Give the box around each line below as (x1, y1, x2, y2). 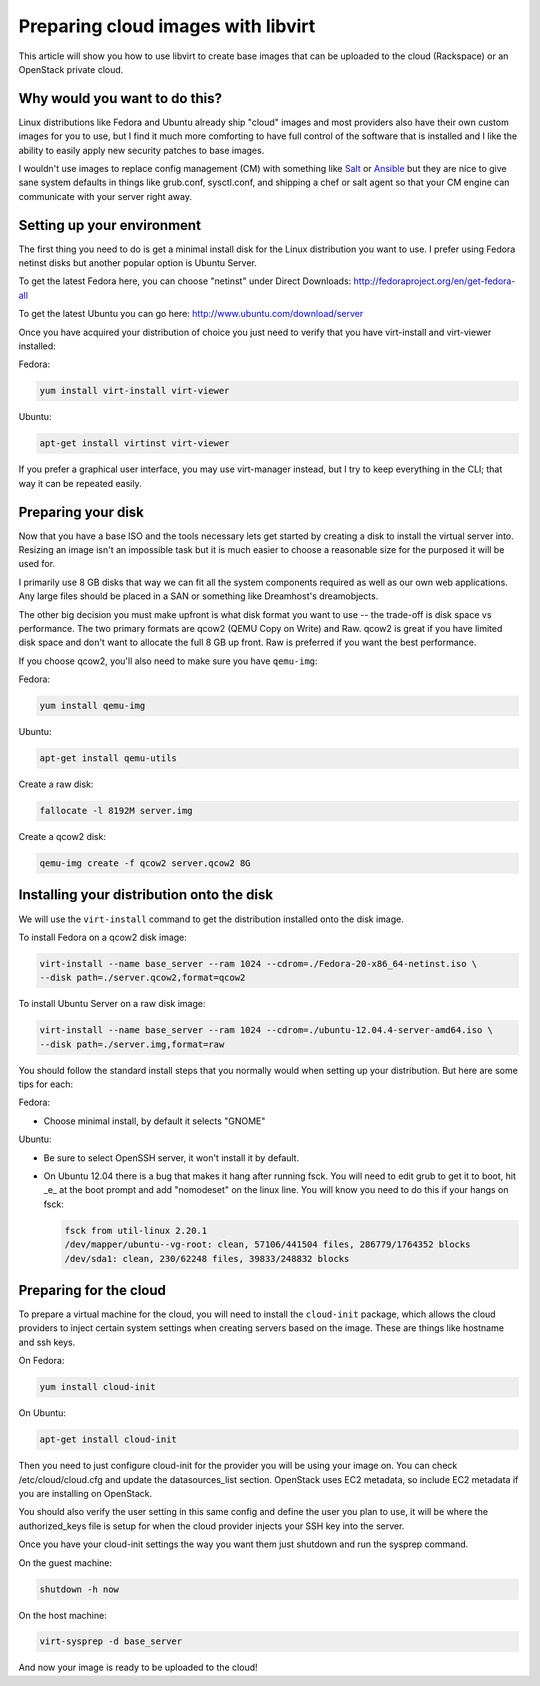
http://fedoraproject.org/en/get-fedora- (353, 275, 516, 287)
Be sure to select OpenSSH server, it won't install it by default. (43, 1151, 300, 1164)
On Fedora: (18, 1355, 65, 1367)
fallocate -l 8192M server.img (39, 805, 194, 817)
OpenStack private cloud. (18, 63, 124, 75)
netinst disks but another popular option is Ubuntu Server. (18, 257, 257, 269)
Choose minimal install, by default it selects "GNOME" (43, 1115, 266, 1127)
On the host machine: (18, 1609, 107, 1621)
